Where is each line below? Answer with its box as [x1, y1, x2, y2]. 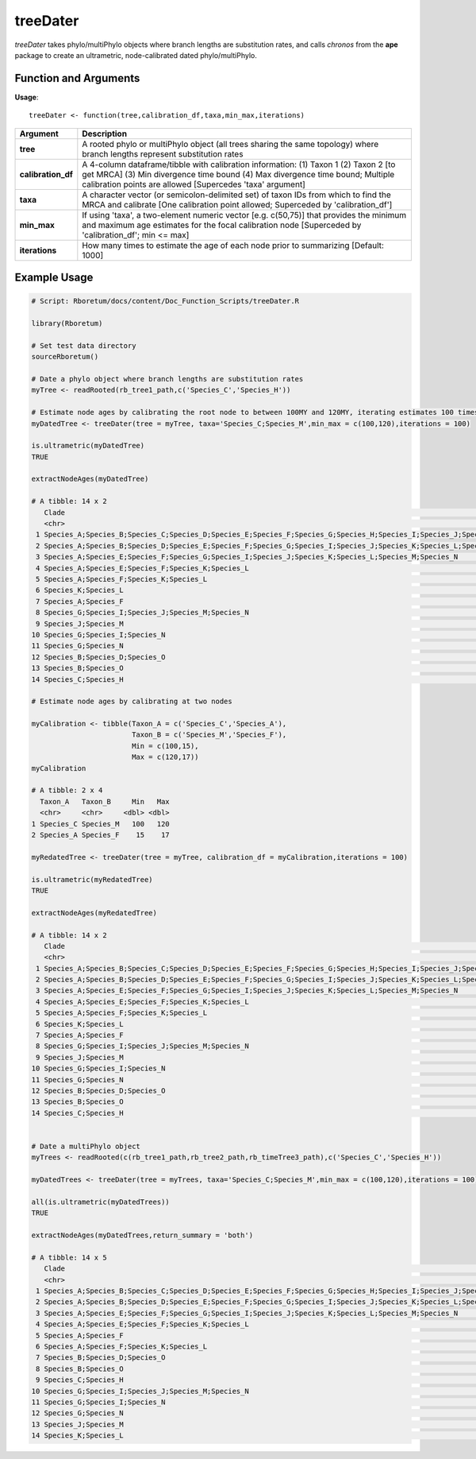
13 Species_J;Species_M [31, 1419, 125, 1429]
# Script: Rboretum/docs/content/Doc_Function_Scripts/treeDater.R [31, 296, 300, 306]
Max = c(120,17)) [131, 753, 199, 762]
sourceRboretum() [31, 352, 99, 362]
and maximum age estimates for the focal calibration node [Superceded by [82, 219, 362, 230]
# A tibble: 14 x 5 [31, 1252, 107, 1262]
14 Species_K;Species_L [31, 1431, 125, 1440]
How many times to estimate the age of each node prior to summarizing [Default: [82, 239, 385, 250]
